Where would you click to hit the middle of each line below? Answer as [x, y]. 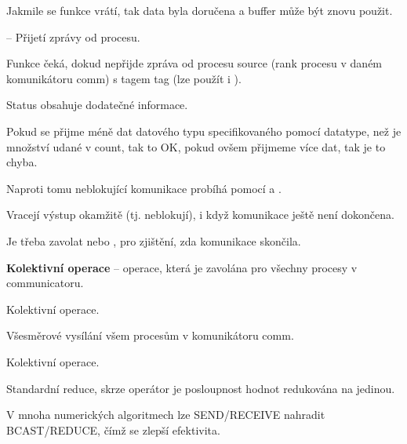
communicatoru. [45, 283]
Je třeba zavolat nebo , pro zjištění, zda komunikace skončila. [154, 240]
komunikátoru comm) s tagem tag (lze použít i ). [124, 78]
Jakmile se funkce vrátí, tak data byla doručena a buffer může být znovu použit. [200, 10]
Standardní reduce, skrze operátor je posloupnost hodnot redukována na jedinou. [201, 388]
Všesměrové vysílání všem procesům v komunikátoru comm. [150, 335]
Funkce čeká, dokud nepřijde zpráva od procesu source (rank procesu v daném [194, 63]
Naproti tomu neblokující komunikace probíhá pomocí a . [144, 188]
